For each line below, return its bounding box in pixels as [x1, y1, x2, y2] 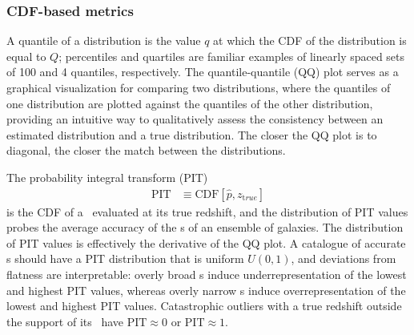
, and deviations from [291, 250, 396, 267]
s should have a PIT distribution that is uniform [6, 250, 244, 267]
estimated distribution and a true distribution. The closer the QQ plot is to [6, 126, 377, 143]
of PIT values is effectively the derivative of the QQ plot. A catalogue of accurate [6, 234, 406, 251]
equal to [6, 47, 46, 64]
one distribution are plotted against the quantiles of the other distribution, [6, 95, 373, 111]
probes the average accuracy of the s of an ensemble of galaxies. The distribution [6, 219, 404, 236]
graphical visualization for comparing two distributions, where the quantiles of [6, 79, 391, 95]
